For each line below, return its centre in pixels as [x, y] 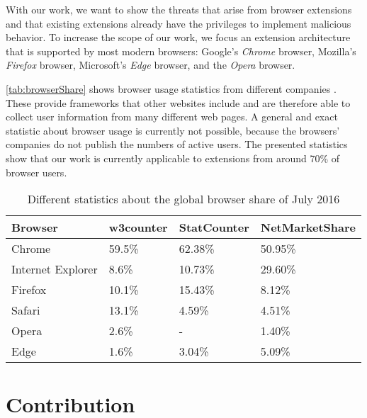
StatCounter [214, 227]
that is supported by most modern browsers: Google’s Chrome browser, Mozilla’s [181, 51]
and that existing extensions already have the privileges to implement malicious [179, 23]
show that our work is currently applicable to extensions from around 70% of [173, 158]
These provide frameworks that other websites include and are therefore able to [178, 102]
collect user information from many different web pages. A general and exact [172, 117]
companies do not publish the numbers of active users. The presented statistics [177, 144]
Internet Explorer [55, 269]
